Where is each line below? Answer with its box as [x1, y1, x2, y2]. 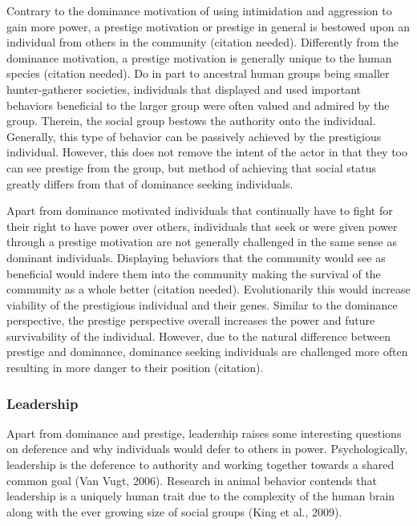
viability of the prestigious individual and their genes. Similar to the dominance [6, 296, 398, 313]
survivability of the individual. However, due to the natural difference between [6, 327, 391, 344]
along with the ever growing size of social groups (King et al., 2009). [6, 503, 342, 520]
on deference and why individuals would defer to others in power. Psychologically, [6, 440, 408, 457]
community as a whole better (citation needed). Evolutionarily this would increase [6, 281, 411, 297]
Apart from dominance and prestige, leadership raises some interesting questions [6, 424, 402, 441]
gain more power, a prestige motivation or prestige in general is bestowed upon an [6, 18, 410, 34]
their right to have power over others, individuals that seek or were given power [6, 217, 398, 234]
